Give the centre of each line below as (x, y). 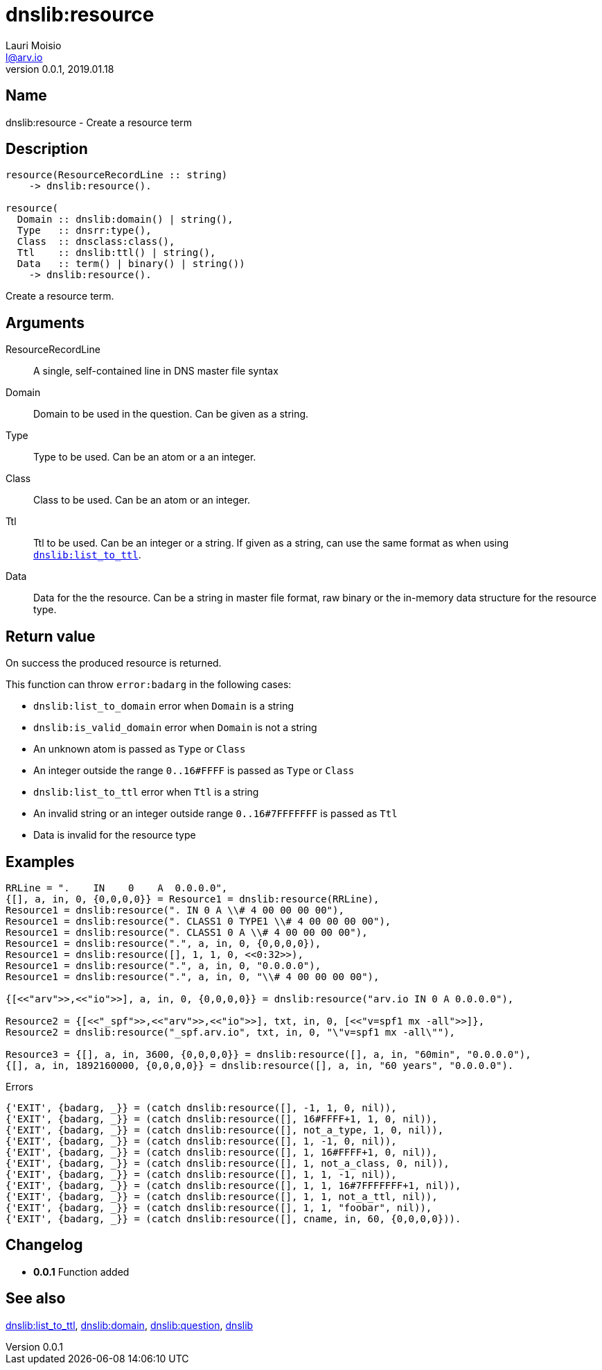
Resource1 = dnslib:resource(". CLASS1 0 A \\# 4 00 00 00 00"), (187, 932)
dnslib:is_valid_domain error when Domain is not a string (175, 728)
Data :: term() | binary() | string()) (131, 264)
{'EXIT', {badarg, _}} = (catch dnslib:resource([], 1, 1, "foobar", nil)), (219, 1207)
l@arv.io (24, 57)
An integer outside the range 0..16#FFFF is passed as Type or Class (194, 771)
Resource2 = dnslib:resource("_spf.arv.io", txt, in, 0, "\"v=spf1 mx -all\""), (231, 1032)
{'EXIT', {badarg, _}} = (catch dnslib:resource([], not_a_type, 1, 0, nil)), (225, 1130)
